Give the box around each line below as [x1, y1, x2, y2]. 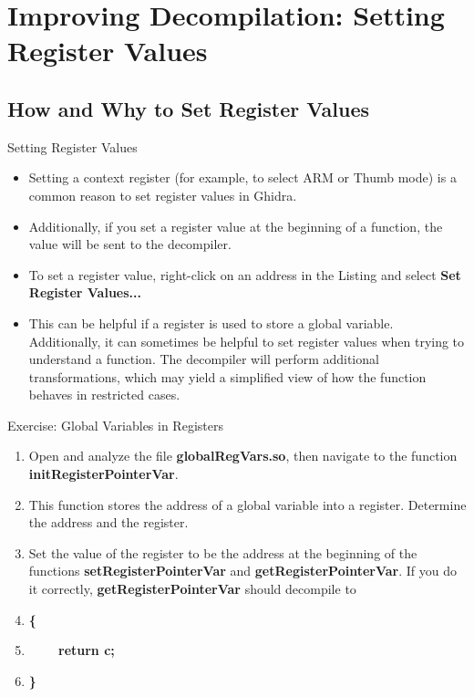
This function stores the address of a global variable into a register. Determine [28, 494, 467, 514]
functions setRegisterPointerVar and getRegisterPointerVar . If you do [28, 561, 458, 580]
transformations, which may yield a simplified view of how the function [28, 367, 427, 386]
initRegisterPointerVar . [28, 464, 179, 484]
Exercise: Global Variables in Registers [7, 415, 223, 434]
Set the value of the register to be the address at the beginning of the [28, 543, 417, 562]
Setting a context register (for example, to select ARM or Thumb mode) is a [28, 168, 457, 187]
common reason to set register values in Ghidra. [28, 185, 297, 204]
